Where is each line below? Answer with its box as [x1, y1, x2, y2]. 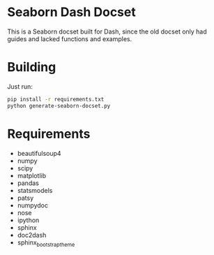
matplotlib [17, 171, 47, 180]
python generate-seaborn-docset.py [7, 102, 111, 109]
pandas [17, 179, 40, 187]
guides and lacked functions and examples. [7, 34, 132, 43]
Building [7, 59, 56, 75]
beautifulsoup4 [17, 149, 61, 157]
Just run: [7, 82, 33, 91]
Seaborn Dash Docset [7, 4, 136, 20]
